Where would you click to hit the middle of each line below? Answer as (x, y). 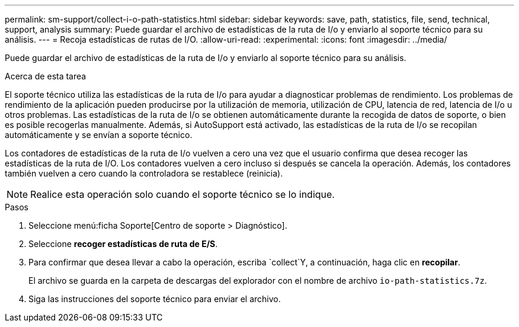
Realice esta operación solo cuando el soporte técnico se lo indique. (182, 194)
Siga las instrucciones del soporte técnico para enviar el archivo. (155, 299)
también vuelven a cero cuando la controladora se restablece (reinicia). (144, 173)
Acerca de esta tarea (46, 76)
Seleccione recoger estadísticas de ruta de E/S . (123, 244)
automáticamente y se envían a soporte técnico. (99, 135)
